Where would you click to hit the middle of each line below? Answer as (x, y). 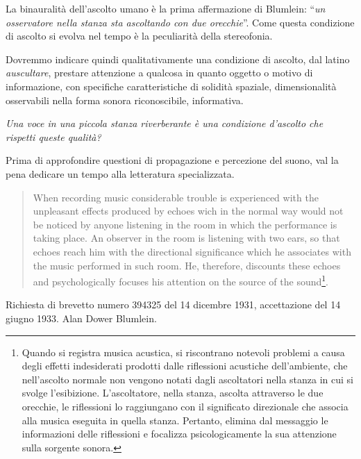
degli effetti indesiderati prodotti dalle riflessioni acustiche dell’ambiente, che (185, 366)
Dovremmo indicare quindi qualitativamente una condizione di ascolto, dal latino (178, 59)
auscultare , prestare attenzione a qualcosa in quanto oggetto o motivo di (159, 73)
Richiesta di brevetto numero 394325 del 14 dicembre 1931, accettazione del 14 (173, 304)
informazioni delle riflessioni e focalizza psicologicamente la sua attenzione (179, 434)
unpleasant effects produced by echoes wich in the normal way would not (188, 211)
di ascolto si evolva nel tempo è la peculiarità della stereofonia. (139, 36)
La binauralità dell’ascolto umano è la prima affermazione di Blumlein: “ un (166, 8)
